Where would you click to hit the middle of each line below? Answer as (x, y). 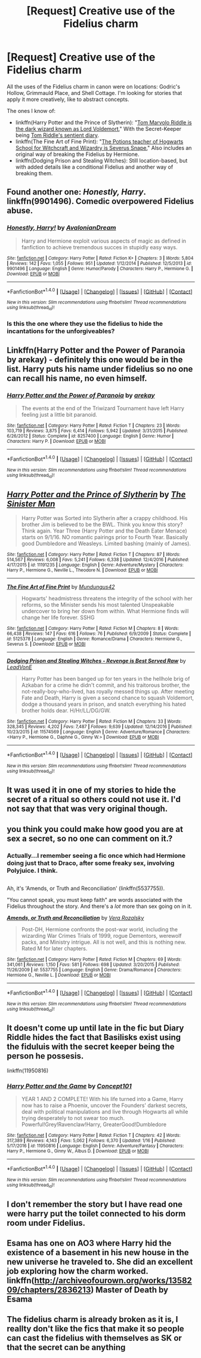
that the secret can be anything (66, 1348)
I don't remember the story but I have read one (95, 1204)
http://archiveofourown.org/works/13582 (113, 1280)
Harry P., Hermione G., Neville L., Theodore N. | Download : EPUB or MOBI (82, 570)
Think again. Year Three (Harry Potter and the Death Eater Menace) (104, 531)
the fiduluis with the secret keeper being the (91, 1047)
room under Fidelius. (46, 1223)
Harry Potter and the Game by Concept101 (69, 1086)
